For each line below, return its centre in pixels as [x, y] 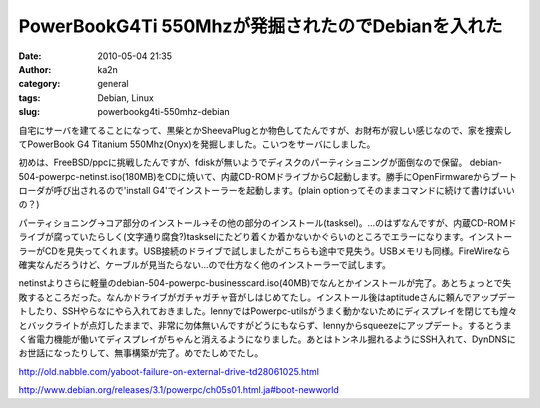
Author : [35, 69]
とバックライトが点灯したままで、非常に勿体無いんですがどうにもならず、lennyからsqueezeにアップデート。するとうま [265, 325]
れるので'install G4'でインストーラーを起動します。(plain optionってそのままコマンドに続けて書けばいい [301, 191]
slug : [29, 112]
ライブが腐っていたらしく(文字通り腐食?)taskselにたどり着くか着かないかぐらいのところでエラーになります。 [243, 237]
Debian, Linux [125, 97]
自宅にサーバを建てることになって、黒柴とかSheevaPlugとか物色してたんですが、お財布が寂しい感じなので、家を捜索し [265, 130]
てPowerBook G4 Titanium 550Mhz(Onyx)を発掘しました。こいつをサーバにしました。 [197, 144]
